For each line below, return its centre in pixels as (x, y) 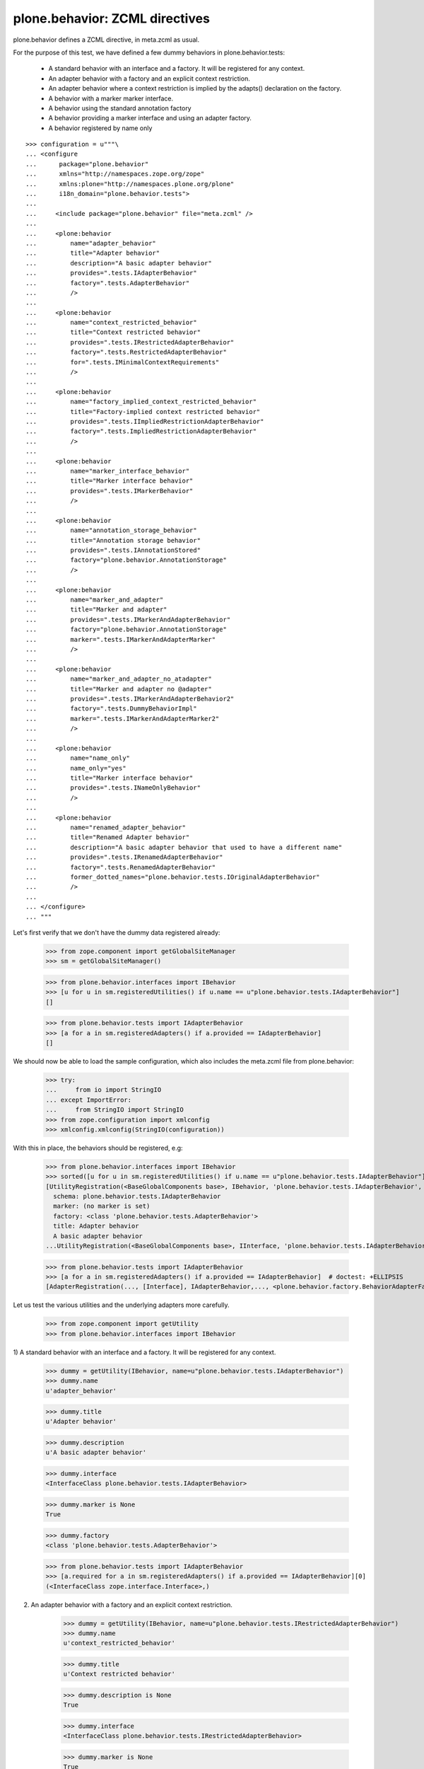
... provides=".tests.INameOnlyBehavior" (113, 788)
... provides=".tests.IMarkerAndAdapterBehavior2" (130, 698)
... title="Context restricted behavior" (113, 332)
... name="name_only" (78, 758)
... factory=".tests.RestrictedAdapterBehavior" (126, 352)
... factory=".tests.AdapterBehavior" (108, 283)
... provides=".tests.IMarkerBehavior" (110, 491)
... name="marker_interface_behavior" (108, 471)
